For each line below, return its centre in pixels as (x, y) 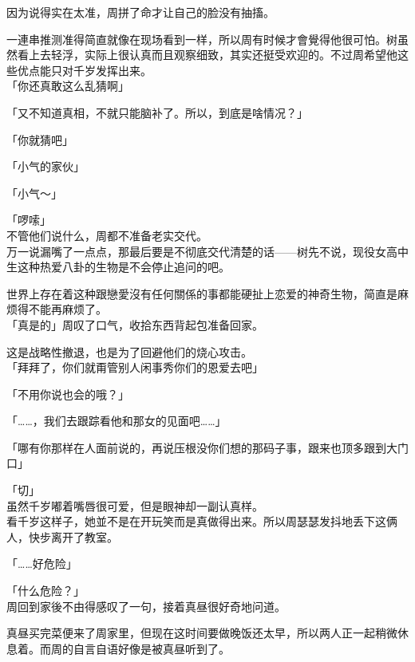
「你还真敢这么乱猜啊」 (68, 86)
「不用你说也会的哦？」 (68, 394)
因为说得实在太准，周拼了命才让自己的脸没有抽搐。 (140, 12)
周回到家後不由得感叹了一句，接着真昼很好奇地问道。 (146, 606)
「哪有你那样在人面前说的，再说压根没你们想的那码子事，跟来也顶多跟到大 (202, 447)
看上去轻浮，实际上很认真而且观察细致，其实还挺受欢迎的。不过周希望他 (207, 55)
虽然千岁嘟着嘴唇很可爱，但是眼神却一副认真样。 (135, 505)
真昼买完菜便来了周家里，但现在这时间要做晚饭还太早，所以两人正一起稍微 (202, 633)
